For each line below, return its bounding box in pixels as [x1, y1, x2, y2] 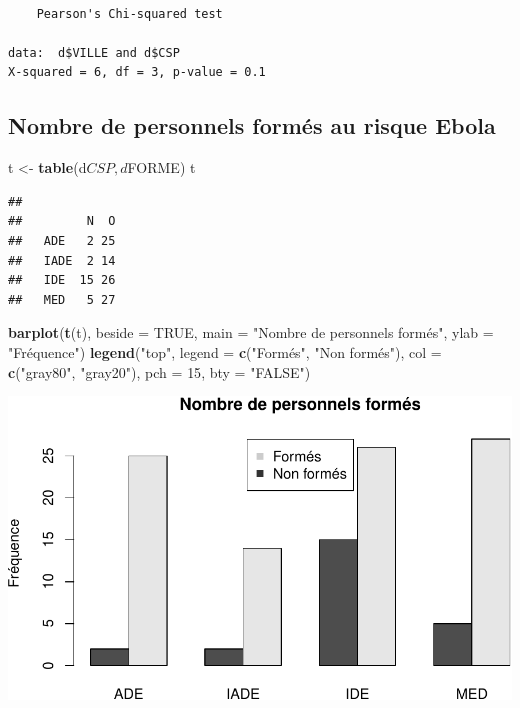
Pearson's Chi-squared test [36, 6, 223, 21]
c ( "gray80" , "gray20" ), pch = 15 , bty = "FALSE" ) [8, 361, 311, 382]
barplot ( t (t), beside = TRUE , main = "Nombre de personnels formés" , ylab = [8, 322, 494, 343]
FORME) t [127, 157, 196, 178]
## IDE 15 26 [8, 273, 116, 288]
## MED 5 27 [8, 292, 116, 307]
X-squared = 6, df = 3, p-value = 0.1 [8, 65, 266, 80]
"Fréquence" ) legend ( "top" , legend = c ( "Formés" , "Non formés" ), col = [8, 341, 442, 362]
